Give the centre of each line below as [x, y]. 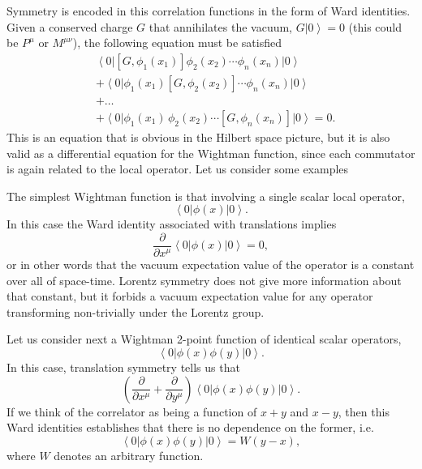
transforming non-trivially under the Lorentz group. [136, 311]
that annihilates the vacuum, [220, 26]
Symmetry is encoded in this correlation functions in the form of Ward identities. [209, 11]
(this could [375, 26]
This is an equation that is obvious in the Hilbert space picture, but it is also [198, 136]
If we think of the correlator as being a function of [132, 411]
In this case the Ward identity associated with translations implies [172, 224]
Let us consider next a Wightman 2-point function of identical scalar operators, [204, 339]
